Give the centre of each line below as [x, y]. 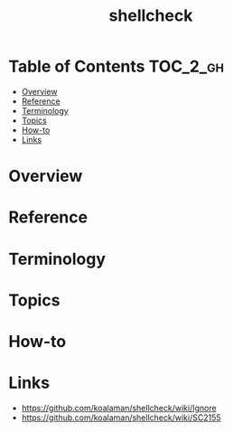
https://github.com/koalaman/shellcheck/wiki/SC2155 [121, 418]
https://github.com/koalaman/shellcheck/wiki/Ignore [119, 408]
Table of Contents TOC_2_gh [116, 66]
